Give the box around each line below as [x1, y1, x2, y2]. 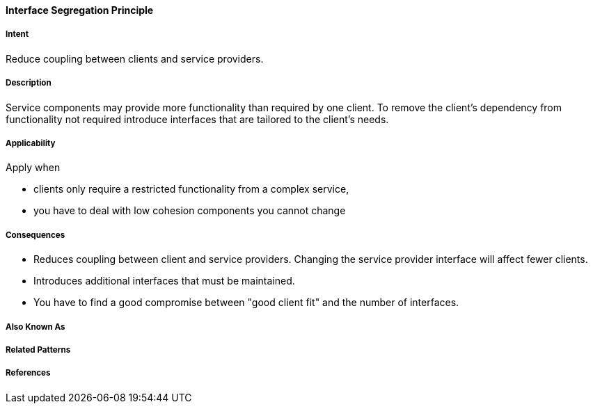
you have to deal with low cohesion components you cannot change [33, 205, 346, 217]
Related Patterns [6, 344, 71, 355]
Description [6, 78, 52, 88]
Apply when [6, 161, 61, 174]
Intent [6, 29, 29, 40]
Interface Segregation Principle [6, 4, 154, 16]
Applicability [6, 138, 56, 148]
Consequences [6, 230, 65, 240]
